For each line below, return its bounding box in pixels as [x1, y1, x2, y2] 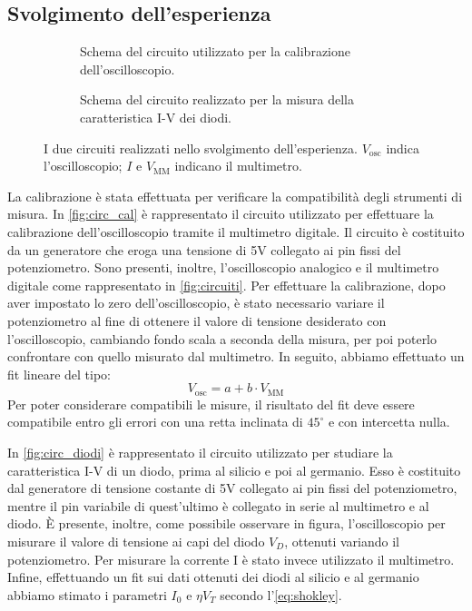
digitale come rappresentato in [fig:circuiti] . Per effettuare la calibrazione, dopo [7, 275, 446, 294]
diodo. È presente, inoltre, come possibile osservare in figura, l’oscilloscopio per [7, 514, 446, 533]
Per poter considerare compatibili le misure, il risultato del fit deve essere [7, 394, 415, 413]
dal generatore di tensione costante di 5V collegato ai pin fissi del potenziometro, [7, 478, 457, 498]
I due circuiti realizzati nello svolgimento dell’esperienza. [44, 138, 358, 157]
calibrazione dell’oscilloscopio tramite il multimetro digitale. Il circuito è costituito [7, 222, 465, 241]
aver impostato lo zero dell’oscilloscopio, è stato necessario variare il [7, 293, 385, 312]
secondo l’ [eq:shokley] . [220, 585, 342, 604]
